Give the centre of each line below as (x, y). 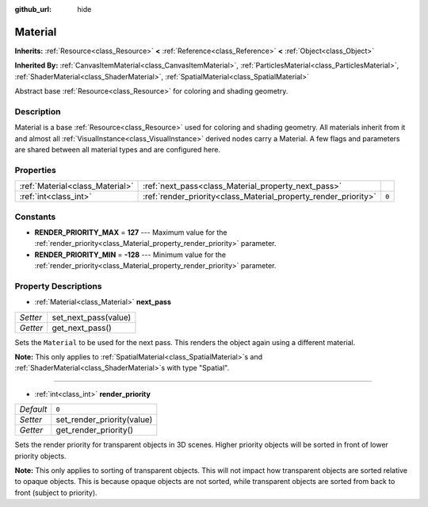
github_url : (33, 9)
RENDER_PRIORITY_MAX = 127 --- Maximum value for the (131, 232)
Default (33, 409)
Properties (36, 170)
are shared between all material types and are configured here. (118, 150)
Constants (35, 217)
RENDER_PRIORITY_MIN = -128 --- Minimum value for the (130, 255)
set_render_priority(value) (104, 420)
